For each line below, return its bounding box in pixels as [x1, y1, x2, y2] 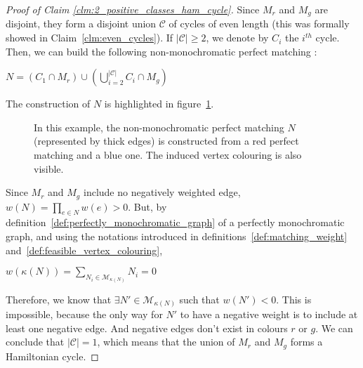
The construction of [6, 96, 91, 111]
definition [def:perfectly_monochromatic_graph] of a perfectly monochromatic [6, 215, 345, 230]
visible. [34, 161, 64, 176]
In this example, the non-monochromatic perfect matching [34, 119, 284, 134]
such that [179, 291, 220, 306]
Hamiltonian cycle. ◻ [6, 348, 99, 363]
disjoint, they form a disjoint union [6, 16, 157, 31]
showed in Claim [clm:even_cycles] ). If [6, 30, 173, 45]
